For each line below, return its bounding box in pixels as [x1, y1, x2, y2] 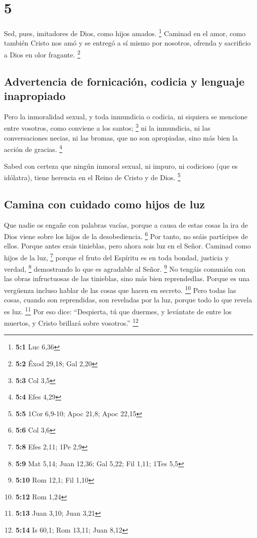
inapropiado [4, 88, 66, 103]
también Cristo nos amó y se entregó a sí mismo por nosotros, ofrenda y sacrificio [4, 38, 251, 48]
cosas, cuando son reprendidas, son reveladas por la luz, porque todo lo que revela [4, 294, 252, 305]
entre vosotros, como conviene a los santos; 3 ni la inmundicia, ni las [4, 121, 211, 133]
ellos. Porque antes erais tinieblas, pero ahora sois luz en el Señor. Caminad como [4, 241, 251, 251]
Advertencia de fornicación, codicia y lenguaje [4, 73, 245, 89]
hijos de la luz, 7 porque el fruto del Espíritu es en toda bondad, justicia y [4, 250, 229, 262]
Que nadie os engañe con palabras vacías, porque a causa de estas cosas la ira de [4, 219, 248, 230]
